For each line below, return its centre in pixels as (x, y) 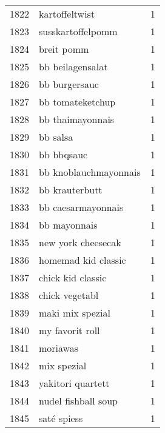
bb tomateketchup (77, 102)
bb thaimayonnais (77, 119)
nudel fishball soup (78, 401)
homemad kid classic (82, 260)
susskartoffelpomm (78, 31)
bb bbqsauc (63, 154)
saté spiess (61, 418)
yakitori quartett (74, 383)
